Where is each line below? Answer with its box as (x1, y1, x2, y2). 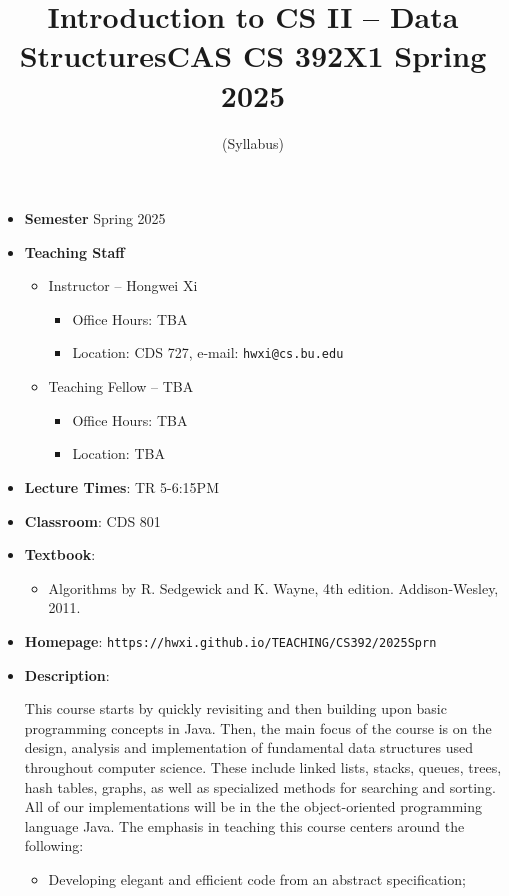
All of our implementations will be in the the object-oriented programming (24, 796, 482, 817)
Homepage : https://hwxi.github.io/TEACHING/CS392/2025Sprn (24, 630, 437, 651)
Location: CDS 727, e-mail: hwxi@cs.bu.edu (72, 342, 344, 363)
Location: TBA (72, 443, 165, 464)
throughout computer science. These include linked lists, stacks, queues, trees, (24, 756, 502, 777)
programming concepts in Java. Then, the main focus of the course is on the (24, 717, 492, 738)
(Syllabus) (222, 132, 284, 153)
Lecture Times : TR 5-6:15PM (24, 476, 219, 497)
